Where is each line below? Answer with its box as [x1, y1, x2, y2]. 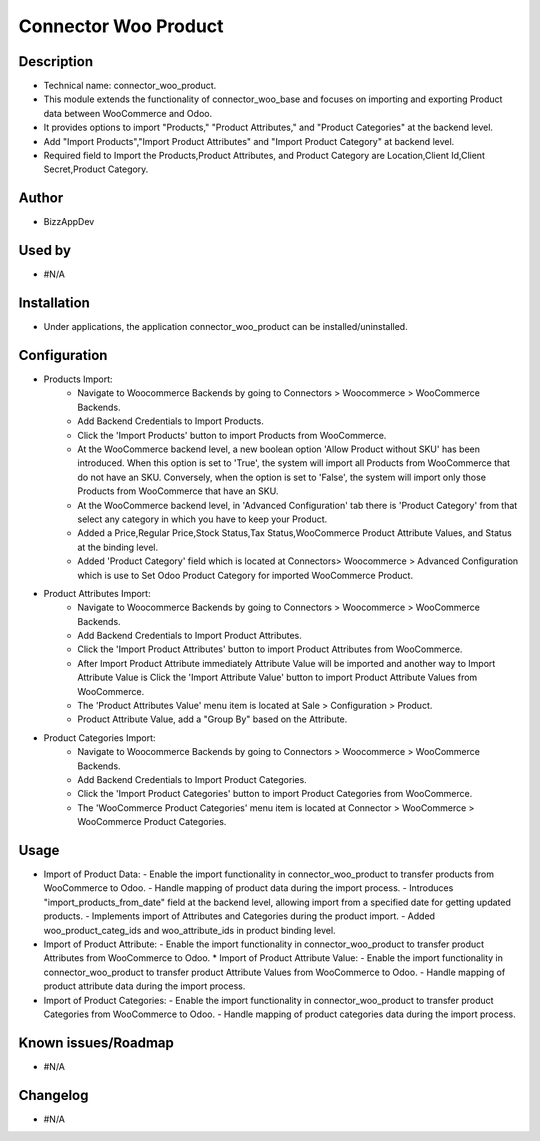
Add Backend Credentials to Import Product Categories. [77, 773, 307, 785]
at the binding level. [77, 541, 159, 553]
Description [18, 53, 94, 70]
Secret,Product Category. [43, 163, 149, 175]
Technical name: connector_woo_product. [43, 80, 217, 92]
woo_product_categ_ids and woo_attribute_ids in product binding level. [43, 924, 336, 936]
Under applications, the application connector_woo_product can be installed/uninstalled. [43, 321, 409, 333]
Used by [18, 242, 72, 259]
